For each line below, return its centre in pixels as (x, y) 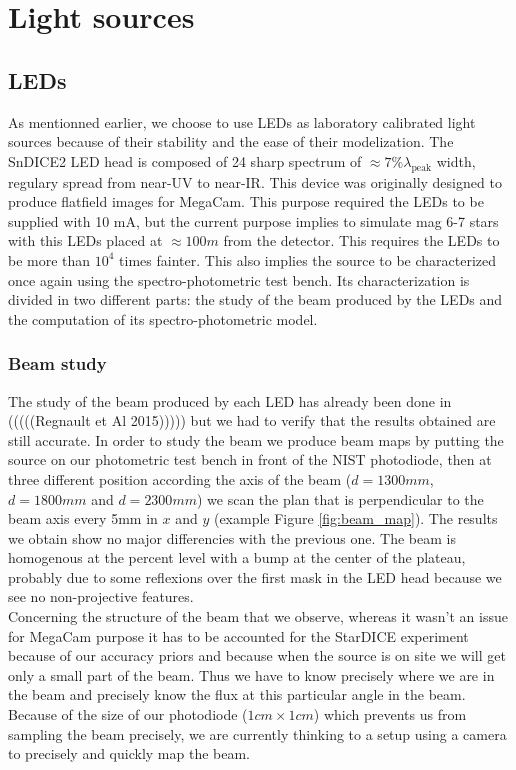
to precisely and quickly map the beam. (129, 753)
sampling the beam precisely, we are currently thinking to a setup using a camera (257, 733)
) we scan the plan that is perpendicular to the (340, 498)
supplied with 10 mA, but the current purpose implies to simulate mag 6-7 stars (253, 220)
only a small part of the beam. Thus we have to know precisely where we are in (251, 674)
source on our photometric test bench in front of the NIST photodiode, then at (250, 459)
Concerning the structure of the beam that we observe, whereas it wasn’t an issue (258, 616)
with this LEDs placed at (85, 240)
